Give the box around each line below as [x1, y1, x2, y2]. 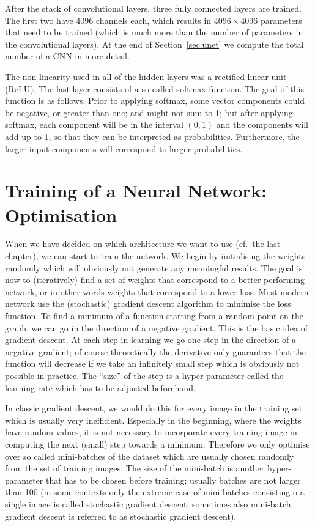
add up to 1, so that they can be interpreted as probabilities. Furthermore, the [5, 130, 300, 142]
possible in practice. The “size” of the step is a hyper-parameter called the [5, 369, 284, 381]
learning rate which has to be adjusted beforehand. [5, 381, 196, 394]
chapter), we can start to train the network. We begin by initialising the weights [5, 249, 306, 262]
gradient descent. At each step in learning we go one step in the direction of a [5, 333, 296, 346]
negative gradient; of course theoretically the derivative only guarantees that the [5, 345, 306, 358]
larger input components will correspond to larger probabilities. [5, 142, 243, 155]
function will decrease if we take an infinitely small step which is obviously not [5, 357, 300, 370]
